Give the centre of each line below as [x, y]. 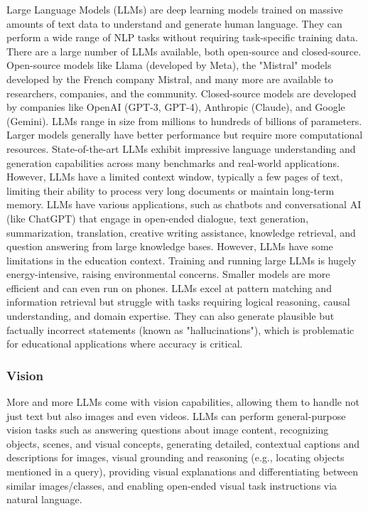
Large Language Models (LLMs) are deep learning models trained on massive [175, 9]
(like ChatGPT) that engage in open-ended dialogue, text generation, [158, 218]
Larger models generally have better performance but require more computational [185, 135]
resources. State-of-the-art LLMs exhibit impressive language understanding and [181, 148]
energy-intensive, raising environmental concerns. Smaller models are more [168, 274]
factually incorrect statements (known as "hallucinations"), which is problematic [180, 329]
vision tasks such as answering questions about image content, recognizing [168, 430]
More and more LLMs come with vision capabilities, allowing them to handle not [183, 402]
